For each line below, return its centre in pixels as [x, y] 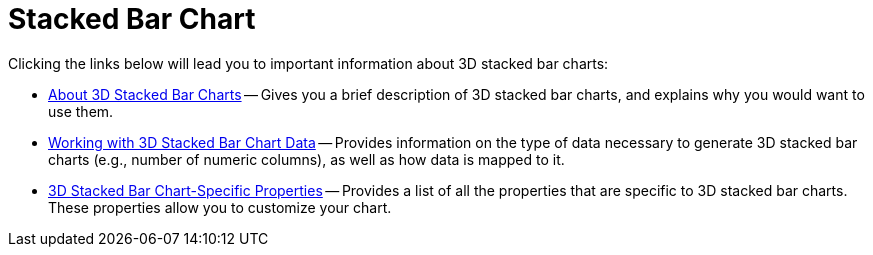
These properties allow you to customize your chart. [220, 207]
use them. [81, 111]
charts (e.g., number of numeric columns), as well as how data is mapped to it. [306, 159]
